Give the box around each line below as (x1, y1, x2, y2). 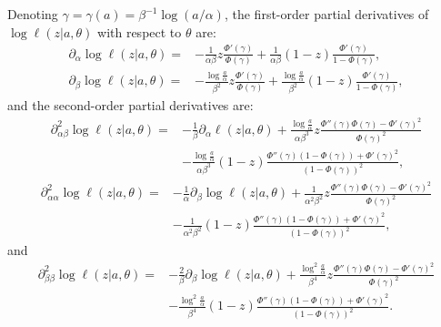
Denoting (7, 5, 58, 23)
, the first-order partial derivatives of (224, 5, 429, 23)
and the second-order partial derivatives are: (7, 96, 254, 115)
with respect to (97, 22, 182, 41)
